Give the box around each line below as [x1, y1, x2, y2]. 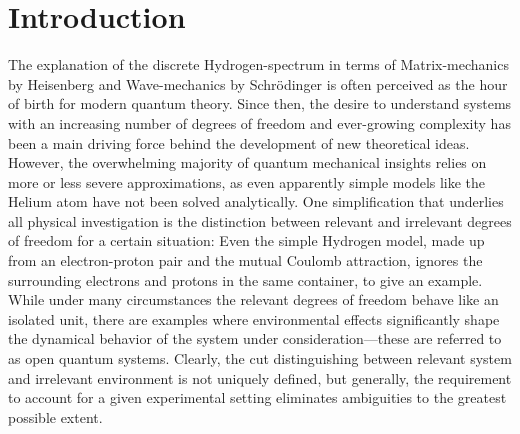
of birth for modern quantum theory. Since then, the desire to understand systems [8, 93, 512, 114]
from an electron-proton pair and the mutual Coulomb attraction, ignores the [8, 250, 483, 271]
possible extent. [8, 406, 103, 427]
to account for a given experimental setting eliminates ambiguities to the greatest [8, 387, 507, 408]
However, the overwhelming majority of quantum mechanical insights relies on [8, 152, 487, 173]
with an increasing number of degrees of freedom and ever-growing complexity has [8, 112, 511, 133]
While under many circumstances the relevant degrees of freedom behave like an [8, 289, 499, 310]
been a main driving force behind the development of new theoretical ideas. [8, 132, 470, 153]
